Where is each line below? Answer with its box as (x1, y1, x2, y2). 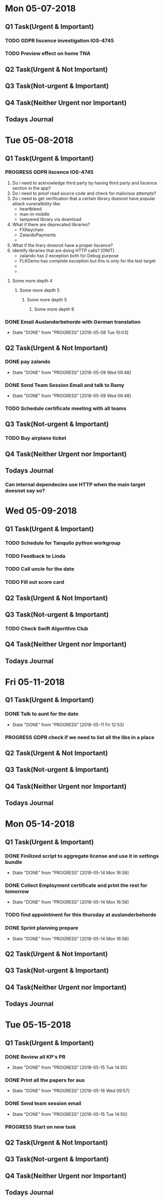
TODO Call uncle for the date (5, 566, 74, 572)
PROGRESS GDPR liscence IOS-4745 (5, 169, 94, 176)
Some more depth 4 (12, 277, 53, 284)
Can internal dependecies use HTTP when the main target (5, 481, 145, 488)
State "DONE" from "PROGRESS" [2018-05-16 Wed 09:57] (12, 1088, 130, 1094)
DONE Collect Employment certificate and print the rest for (5, 882, 148, 888)
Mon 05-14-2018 (5, 818, 75, 830)
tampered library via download (19, 216, 82, 222)
